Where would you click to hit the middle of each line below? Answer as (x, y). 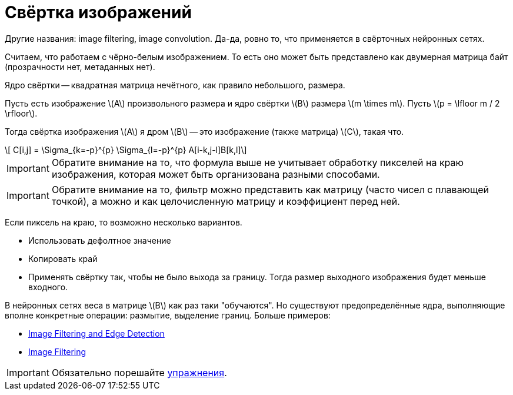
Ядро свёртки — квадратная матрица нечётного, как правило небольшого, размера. (175, 85)
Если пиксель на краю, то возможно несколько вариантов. (124, 222)
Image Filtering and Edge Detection (96, 333)
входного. (48, 287)
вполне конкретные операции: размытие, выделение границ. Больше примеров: (168, 315)
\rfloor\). (21, 113)
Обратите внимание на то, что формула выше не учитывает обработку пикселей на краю (258, 162)
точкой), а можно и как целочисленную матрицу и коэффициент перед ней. (226, 201)
